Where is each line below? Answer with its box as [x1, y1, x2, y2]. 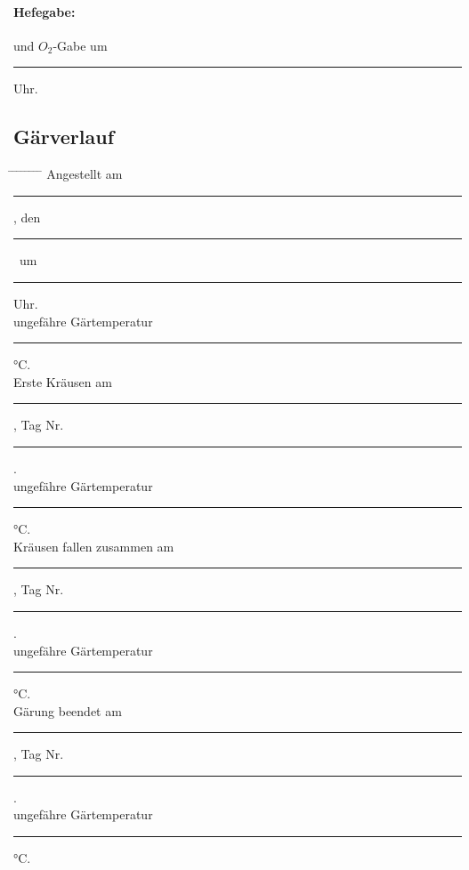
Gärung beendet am [13, 701, 122, 720]
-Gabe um [53, 36, 108, 54]
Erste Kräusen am [13, 372, 112, 391]
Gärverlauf [13, 123, 115, 150]
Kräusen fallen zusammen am [13, 536, 174, 555]
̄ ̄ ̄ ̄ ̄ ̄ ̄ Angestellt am [13, 165, 123, 183]
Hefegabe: [13, 2, 76, 20]
